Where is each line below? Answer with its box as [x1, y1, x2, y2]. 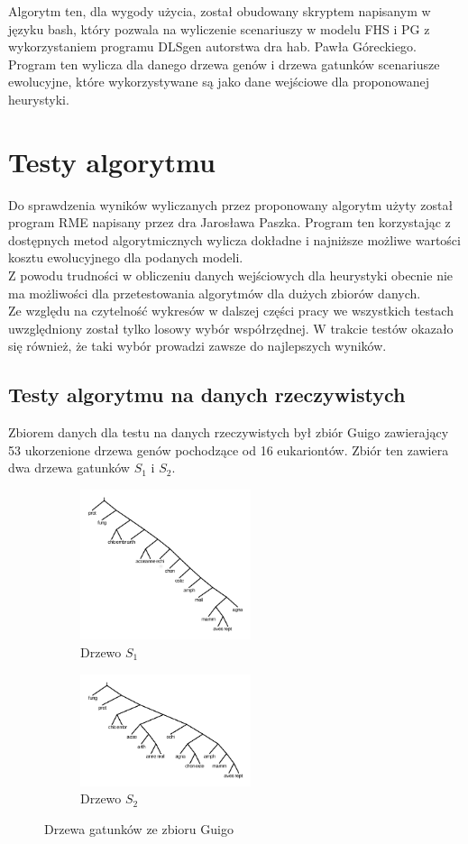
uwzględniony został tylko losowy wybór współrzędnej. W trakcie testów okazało [8, 318, 454, 337]
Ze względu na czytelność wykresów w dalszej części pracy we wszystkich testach [8, 301, 454, 320]
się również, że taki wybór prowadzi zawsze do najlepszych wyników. [8, 336, 387, 355]
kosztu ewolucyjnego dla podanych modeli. [8, 248, 243, 267]
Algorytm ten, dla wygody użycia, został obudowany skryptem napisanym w [8, 2, 431, 20]
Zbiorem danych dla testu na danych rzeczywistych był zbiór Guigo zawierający [8, 423, 449, 442]
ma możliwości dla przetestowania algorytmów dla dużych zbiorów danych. [8, 283, 421, 302]
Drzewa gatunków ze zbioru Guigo [44, 819, 234, 838]
